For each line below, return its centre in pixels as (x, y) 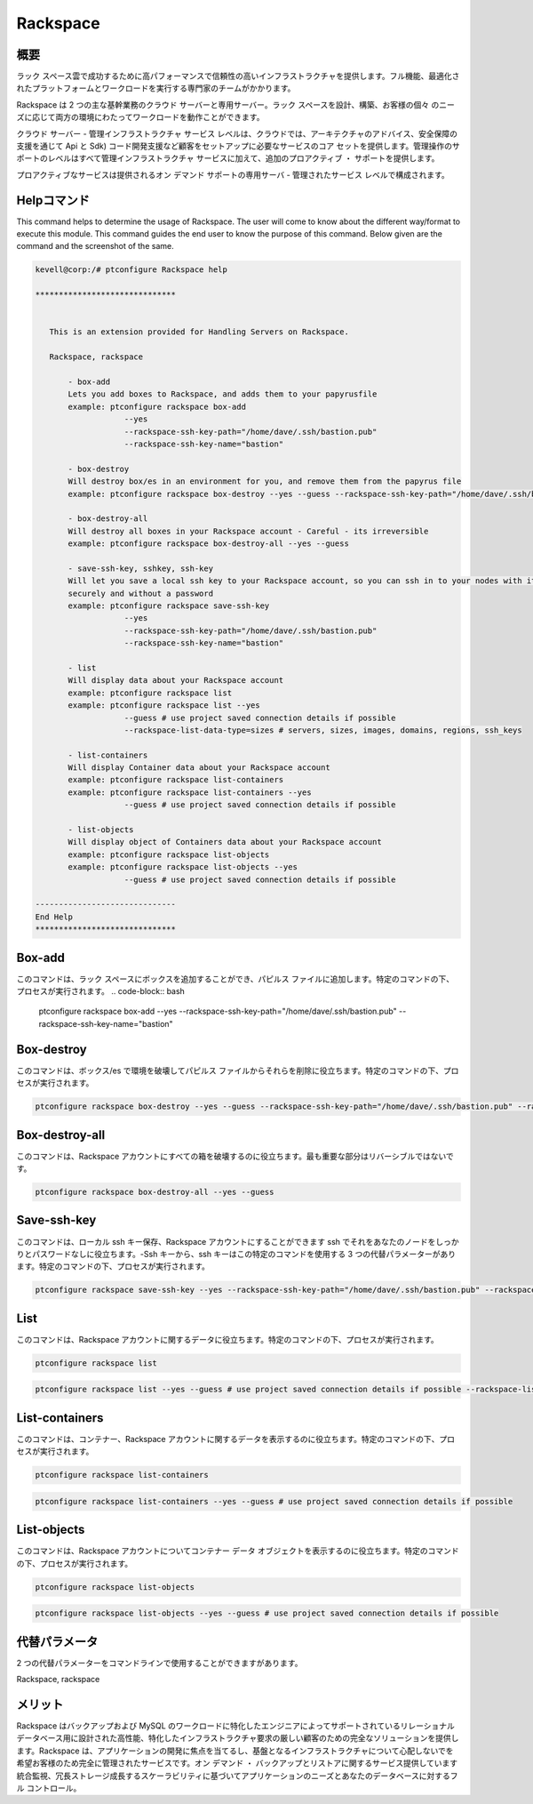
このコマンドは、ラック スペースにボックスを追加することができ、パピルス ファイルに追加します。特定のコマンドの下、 (235, 979)
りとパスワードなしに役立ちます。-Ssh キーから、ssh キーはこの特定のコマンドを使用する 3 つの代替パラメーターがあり (236, 1254)
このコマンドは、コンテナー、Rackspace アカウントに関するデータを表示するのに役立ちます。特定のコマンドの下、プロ (235, 1439)
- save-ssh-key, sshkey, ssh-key (140, 568)
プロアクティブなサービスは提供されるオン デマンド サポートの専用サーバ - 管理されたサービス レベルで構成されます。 (233, 174)
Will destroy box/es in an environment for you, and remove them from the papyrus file (265, 481)
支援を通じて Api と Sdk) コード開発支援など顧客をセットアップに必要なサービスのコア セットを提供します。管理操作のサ (239, 146)
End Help (54, 917)
